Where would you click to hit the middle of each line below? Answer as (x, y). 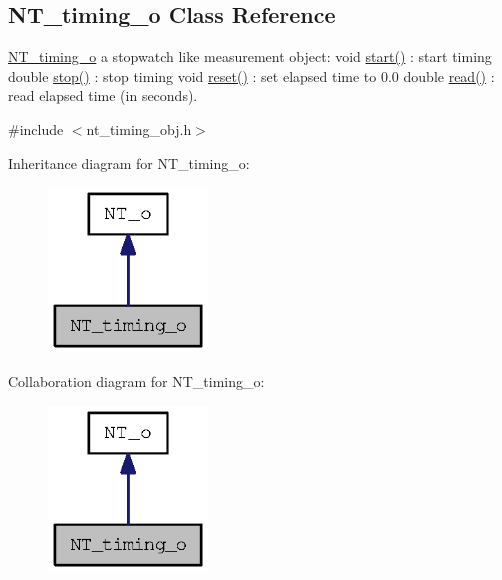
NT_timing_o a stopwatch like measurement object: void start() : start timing (250, 56)
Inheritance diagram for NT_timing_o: (129, 162)
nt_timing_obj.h (139, 128)
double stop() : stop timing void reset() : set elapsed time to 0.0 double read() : (251, 75)
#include (36, 128)
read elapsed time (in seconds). (103, 95)
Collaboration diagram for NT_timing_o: (136, 380)
